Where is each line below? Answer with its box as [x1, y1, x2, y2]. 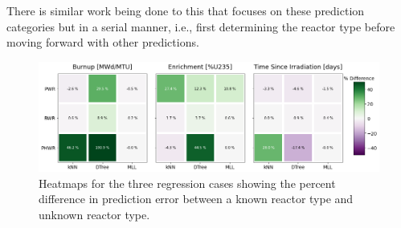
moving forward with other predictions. [6, 34, 199, 51]
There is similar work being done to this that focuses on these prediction [6, 2, 365, 18]
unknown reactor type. [39, 206, 150, 223]
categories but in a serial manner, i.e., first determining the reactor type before [6, 18, 395, 35]
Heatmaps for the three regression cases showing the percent [39, 174, 336, 191]
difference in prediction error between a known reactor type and [39, 190, 354, 207]
